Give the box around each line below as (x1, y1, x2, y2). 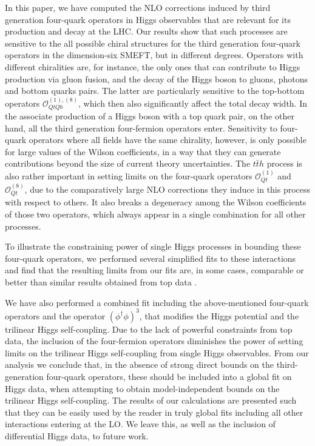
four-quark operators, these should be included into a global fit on (46, 370, 292, 383)
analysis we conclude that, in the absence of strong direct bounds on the (5, 358, 274, 371)
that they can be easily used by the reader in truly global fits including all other (5, 405, 303, 418)
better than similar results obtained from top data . (5, 275, 197, 288)
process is (266, 157, 302, 170)
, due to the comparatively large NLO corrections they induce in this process (24, 183, 311, 195)
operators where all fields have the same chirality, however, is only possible (29, 133, 307, 146)
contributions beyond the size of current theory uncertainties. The (5, 157, 251, 170)
